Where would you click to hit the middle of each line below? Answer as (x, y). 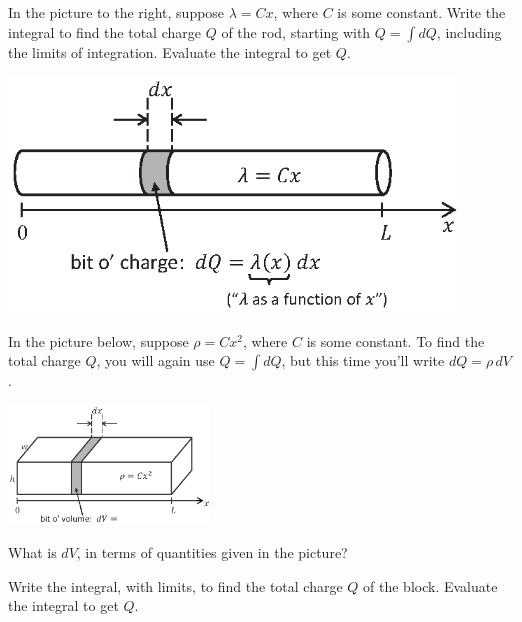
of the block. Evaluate (430, 585)
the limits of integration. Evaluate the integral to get (170, 51)
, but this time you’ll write (363, 360)
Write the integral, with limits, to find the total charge (175, 585)
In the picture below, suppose (98, 340)
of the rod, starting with (296, 31)
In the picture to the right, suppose (116, 12)
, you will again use (155, 360)
